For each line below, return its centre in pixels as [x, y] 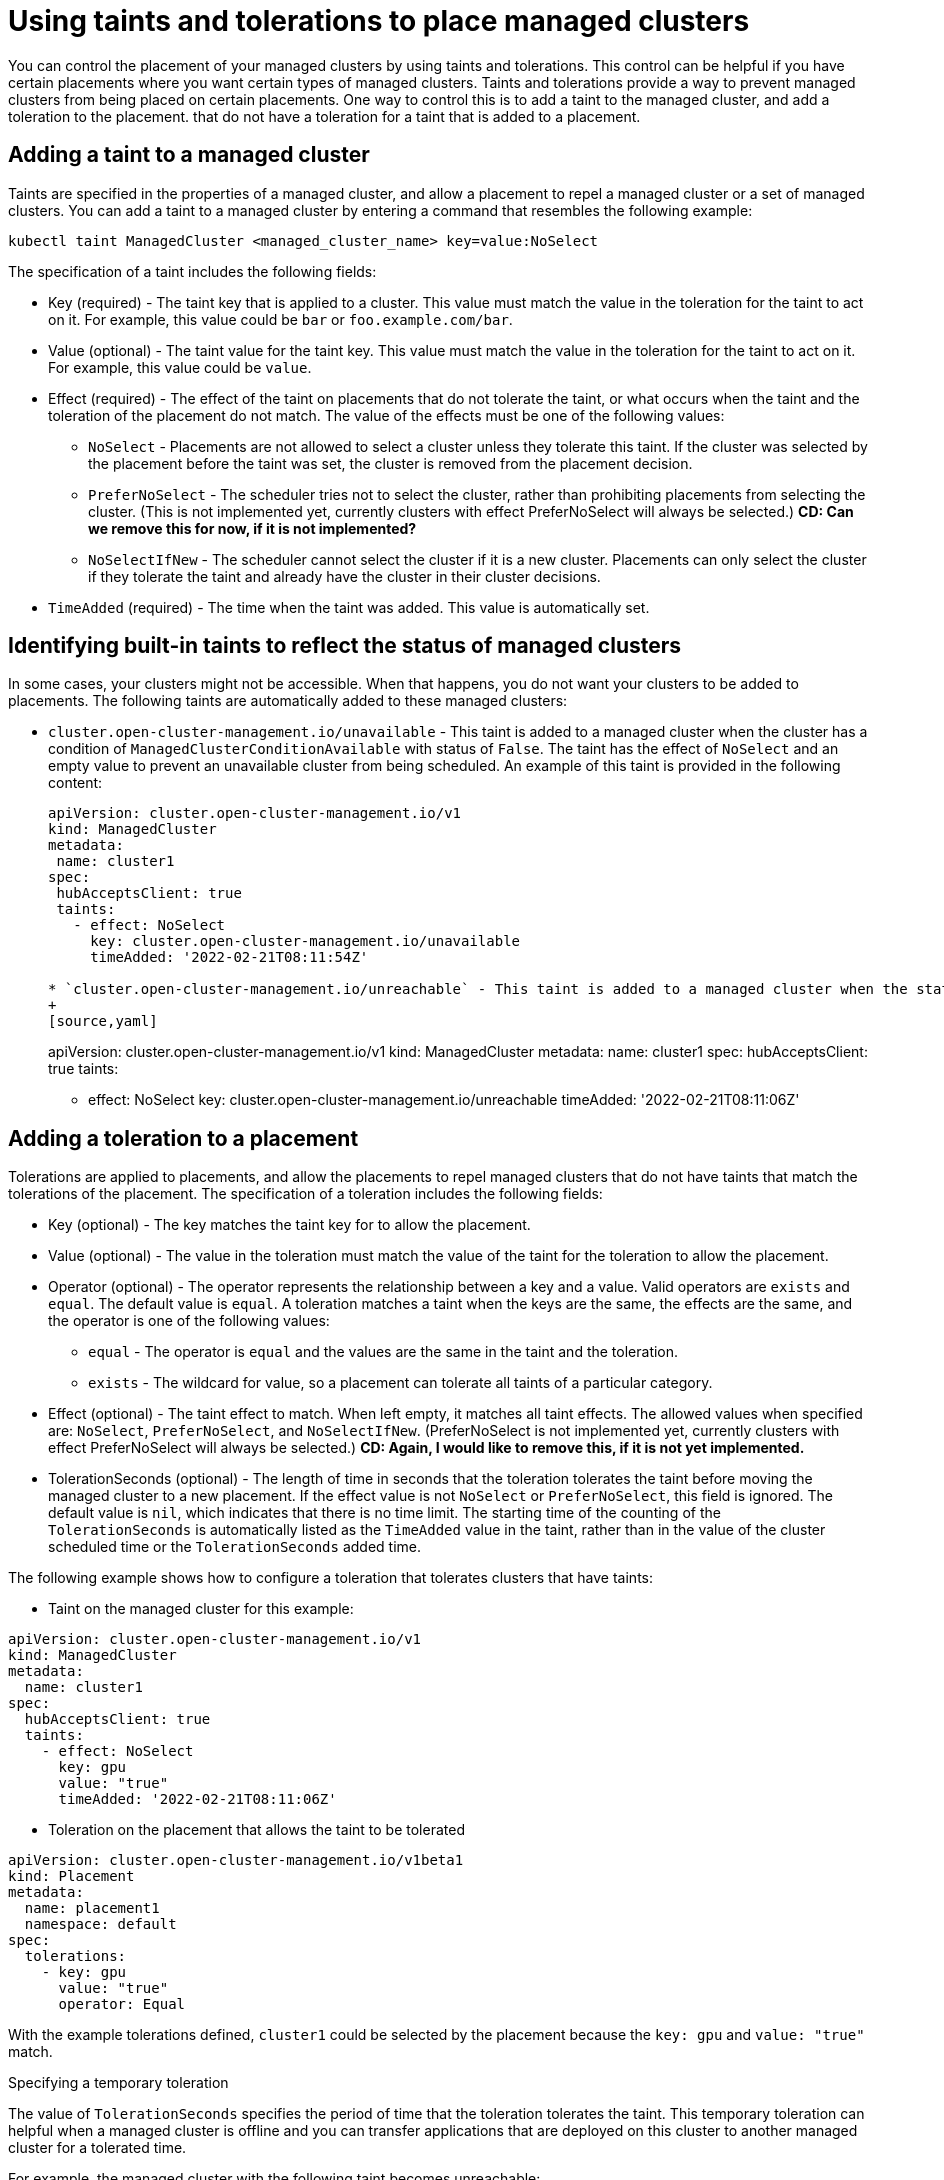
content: [75, 783]
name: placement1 [92, 1908]
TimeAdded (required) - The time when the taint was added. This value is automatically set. [349, 607]
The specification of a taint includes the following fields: [192, 271]
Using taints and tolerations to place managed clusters [379, 21]
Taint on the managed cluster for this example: [201, 1609]
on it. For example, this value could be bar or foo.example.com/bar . [280, 319]
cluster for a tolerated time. [97, 2148]
